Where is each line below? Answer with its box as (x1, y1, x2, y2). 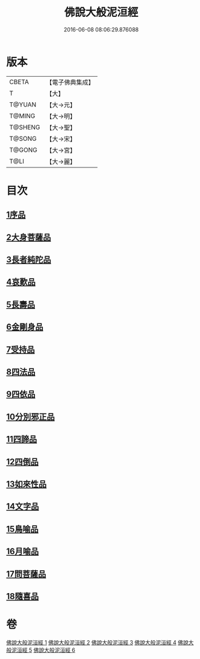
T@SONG (9, 134, 37, 143)
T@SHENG (9, 123, 40, 131)
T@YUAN (9, 100, 37, 109)
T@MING (9, 111, 36, 120)
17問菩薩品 (6, 569, 46, 579)
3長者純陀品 (6, 255, 51, 265)
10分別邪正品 (6, 412, 55, 422)
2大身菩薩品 (6, 232, 51, 242)
